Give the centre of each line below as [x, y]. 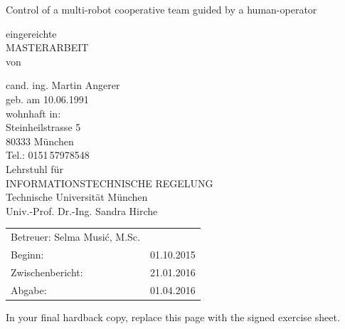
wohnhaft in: [33, 113]
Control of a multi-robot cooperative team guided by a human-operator [161, 9]
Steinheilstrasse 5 [43, 127]
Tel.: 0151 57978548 [48, 155]
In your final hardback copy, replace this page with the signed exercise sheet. [173, 317]
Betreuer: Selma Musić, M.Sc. [75, 237]
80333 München [40, 141]
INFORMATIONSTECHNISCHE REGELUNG [110, 183]
